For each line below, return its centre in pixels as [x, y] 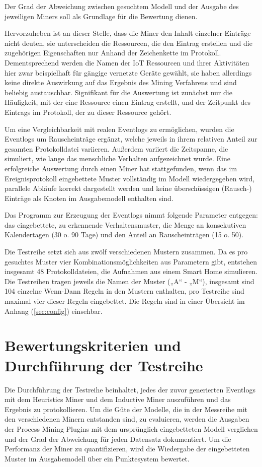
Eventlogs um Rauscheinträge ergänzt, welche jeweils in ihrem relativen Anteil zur [131, 139]
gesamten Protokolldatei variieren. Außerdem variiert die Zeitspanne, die [116, 148]
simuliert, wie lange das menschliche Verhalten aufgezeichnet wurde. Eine [117, 158]
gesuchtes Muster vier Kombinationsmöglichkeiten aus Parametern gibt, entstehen [131, 261]
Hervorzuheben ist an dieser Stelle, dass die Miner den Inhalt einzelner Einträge [128, 33]
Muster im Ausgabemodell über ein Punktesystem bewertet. [97, 458]
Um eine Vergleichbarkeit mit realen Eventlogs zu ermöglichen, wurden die [119, 129]
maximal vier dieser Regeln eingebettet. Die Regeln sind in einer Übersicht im [125, 301]
